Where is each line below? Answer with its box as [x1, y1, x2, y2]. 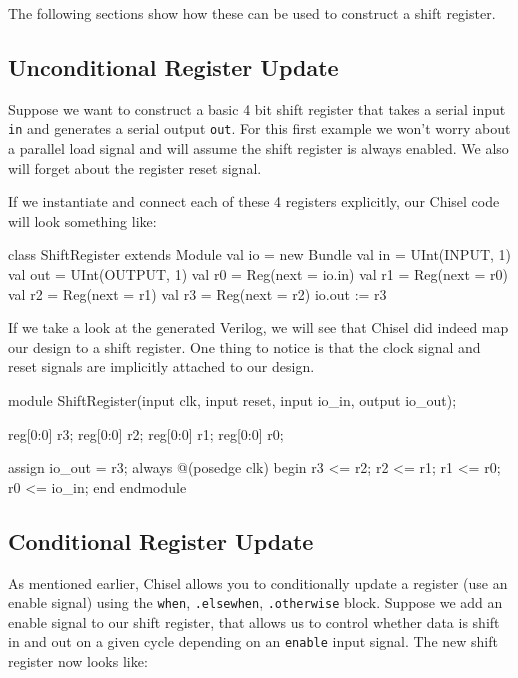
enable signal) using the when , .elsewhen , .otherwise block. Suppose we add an [8, 592, 503, 613]
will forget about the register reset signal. [8, 157, 262, 178]
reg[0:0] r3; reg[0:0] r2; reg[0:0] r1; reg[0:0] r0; [8, 423, 284, 444]
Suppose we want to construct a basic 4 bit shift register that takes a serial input [8, 98, 506, 119]
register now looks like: [8, 651, 148, 672]
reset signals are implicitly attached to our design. [8, 356, 315, 377]
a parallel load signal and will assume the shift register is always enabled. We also [8, 138, 509, 159]
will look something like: [8, 210, 157, 231]
